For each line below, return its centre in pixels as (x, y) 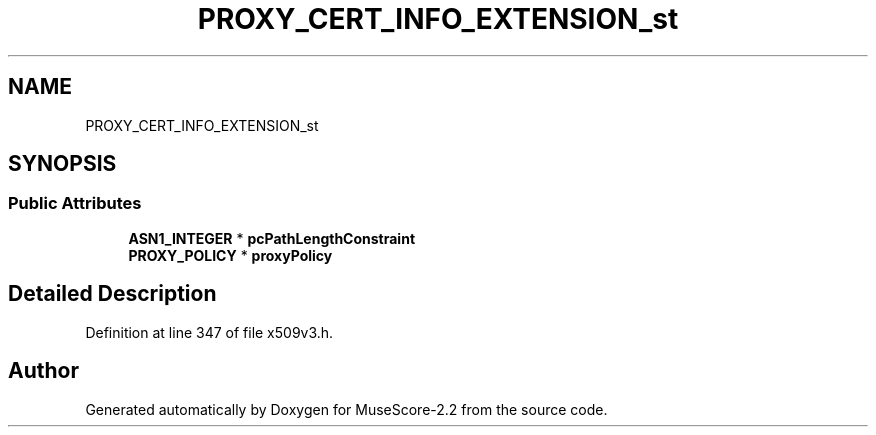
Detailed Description (112, 294)
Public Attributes (75, 203)
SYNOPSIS (62, 164)
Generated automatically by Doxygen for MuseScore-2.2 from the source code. (346, 409)
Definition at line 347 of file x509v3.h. (209, 332)
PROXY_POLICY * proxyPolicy (230, 255)
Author (43, 371)
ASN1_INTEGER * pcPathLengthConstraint (272, 238)
